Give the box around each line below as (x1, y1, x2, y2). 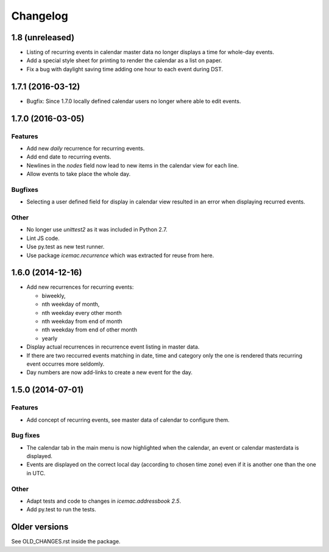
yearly (41, 334, 58, 342)
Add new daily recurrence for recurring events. (26, 144, 145, 152)
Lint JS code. (26, 235, 60, 242)
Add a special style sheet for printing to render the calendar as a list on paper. (26, 57, 222, 64)
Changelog (11, 9, 68, 23)
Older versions (11, 522, 69, 533)
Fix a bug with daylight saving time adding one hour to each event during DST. (26, 65, 224, 73)
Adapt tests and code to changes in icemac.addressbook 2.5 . (26, 497, 182, 504)
